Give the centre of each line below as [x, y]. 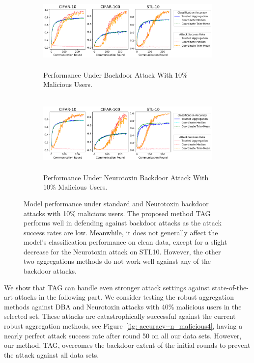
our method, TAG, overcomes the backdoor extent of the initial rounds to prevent [127, 345]
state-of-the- [230, 287]
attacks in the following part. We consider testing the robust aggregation [124, 297]
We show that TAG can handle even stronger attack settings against [107, 287]
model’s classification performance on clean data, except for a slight [126, 242]
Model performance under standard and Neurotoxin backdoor [116, 203]
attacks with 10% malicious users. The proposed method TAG [117, 213]
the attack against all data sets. [52, 354]
